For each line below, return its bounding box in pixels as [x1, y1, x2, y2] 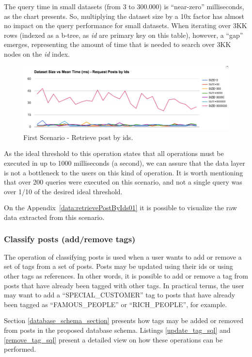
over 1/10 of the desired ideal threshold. [4, 186, 123, 196]
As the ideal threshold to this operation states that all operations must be [4, 148, 224, 158]
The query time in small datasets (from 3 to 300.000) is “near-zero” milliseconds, [4, 1, 244, 11]
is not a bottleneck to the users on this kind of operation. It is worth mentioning [4, 167, 243, 177]
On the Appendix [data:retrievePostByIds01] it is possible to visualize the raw [4, 202, 237, 213]
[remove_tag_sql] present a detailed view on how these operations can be [4, 334, 223, 344]
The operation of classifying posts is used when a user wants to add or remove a [4, 251, 242, 262]
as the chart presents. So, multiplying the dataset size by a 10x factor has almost [4, 11, 245, 21]
